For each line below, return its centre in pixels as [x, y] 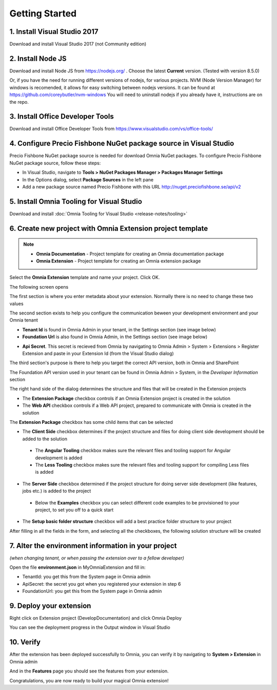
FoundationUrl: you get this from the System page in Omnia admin [92, 591]
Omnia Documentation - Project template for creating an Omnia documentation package [130, 254]
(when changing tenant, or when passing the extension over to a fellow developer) [97, 558]
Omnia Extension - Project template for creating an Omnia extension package [118, 261]
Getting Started [43, 13]
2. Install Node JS [38, 58]
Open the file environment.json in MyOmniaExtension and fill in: [77, 567]
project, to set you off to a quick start [74, 510]
